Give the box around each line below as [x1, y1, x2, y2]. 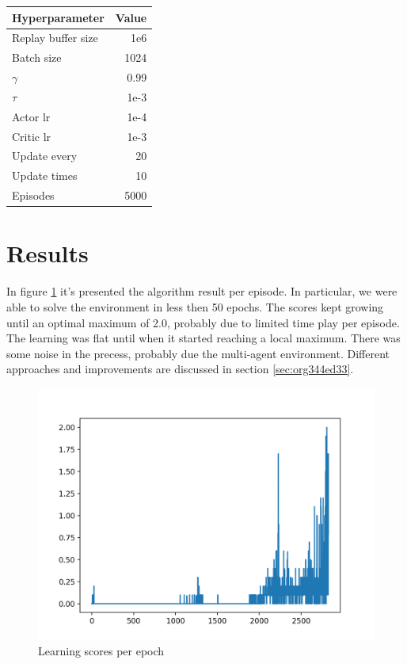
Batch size [12, 49, 62, 66]
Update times [12, 167, 78, 184]
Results [6, 237, 89, 269]
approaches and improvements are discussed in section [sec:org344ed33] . [6, 361, 354, 377]
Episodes [12, 187, 55, 204]
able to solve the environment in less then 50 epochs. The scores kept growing [6, 298, 384, 315]
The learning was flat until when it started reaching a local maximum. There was [6, 330, 401, 346]
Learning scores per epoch [38, 643, 165, 659]
